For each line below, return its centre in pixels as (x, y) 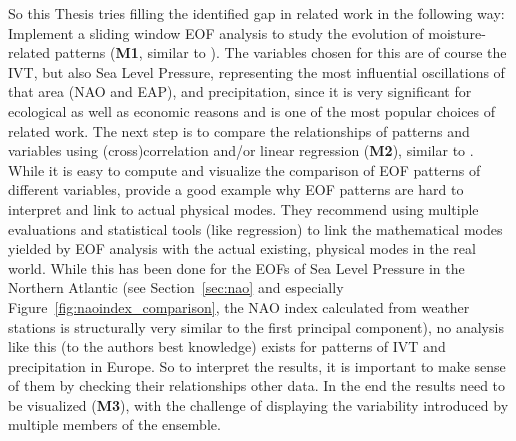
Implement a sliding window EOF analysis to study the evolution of (216, 32)
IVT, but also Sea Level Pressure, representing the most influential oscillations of (256, 71)
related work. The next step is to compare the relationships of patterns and (239, 130)
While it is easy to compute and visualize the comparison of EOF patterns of (244, 169)
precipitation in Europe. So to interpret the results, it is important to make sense (257, 365)
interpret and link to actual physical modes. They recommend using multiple (243, 208)
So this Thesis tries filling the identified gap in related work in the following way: (256, 13)
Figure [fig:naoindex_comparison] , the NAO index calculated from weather (239, 306)
